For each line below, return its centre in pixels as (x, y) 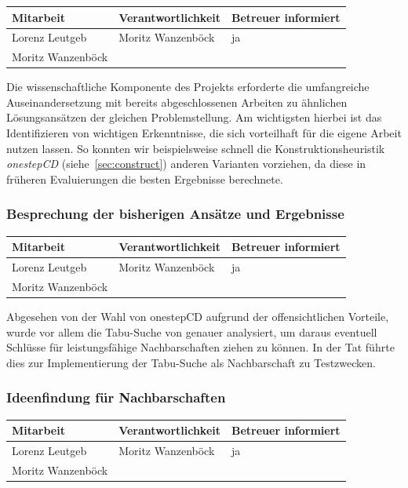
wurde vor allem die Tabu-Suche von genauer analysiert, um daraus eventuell (192, 331)
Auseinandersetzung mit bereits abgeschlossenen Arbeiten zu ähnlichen (177, 102)
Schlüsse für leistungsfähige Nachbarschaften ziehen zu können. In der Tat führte (200, 347)
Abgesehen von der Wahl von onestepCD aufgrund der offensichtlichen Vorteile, (198, 316)
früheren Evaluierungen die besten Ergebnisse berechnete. (145, 178)
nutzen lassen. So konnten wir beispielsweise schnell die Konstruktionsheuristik (196, 148)
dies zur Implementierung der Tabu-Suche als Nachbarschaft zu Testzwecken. (191, 362)
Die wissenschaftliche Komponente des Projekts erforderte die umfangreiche (188, 87)
